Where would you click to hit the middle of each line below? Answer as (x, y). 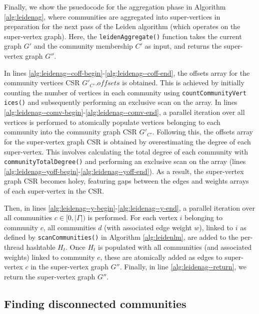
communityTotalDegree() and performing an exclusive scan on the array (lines (125, 161)
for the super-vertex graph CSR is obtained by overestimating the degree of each (127, 141)
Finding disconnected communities (95, 303)
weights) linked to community (49, 257)
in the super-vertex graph (69, 267)
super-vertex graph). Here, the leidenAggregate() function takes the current (123, 36)
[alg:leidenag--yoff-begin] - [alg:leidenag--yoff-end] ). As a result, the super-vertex (124, 171)
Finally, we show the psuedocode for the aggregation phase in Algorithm (115, 7)
